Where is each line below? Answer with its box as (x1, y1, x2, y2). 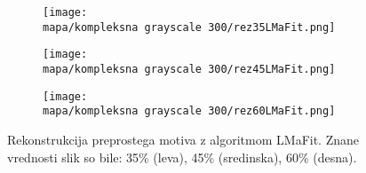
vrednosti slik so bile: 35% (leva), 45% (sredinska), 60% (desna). (7, 147, 357, 166)
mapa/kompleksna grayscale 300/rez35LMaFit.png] (43, 20, 336, 34)
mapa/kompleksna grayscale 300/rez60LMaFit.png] (43, 105, 336, 118)
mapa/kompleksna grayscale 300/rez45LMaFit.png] (43, 62, 336, 75)
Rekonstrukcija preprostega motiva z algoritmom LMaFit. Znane (7, 130, 360, 148)
